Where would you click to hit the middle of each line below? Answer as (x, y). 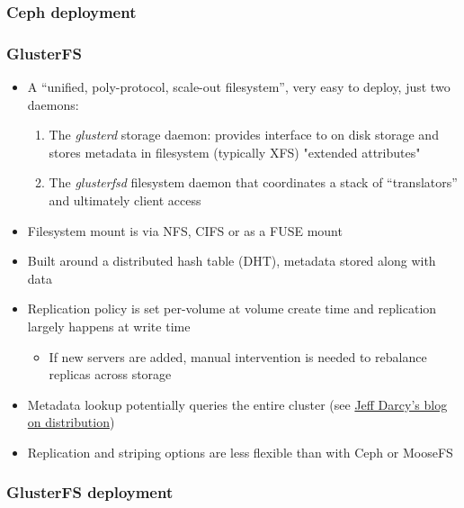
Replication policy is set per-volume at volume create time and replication (232, 308)
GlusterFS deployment (90, 492)
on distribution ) (71, 422)
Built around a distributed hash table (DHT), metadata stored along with (232, 261)
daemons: (53, 104)
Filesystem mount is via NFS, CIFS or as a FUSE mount (185, 230)
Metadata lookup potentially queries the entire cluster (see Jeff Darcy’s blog (237, 404)
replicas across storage (110, 374)
